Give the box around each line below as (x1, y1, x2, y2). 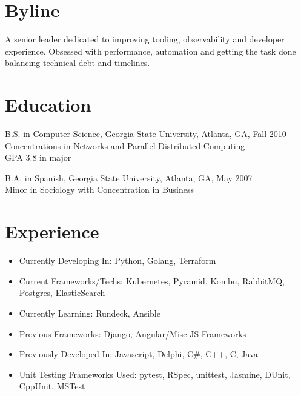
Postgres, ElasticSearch (19, 286, 105, 299)
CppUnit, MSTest (19, 380, 85, 392)
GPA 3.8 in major (5, 151, 71, 164)
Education (5, 92, 91, 117)
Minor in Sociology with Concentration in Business (5, 183, 194, 196)
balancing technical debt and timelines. (5, 56, 150, 69)
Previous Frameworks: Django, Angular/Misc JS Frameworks (19, 327, 246, 340)
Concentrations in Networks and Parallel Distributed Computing (5, 139, 245, 152)
